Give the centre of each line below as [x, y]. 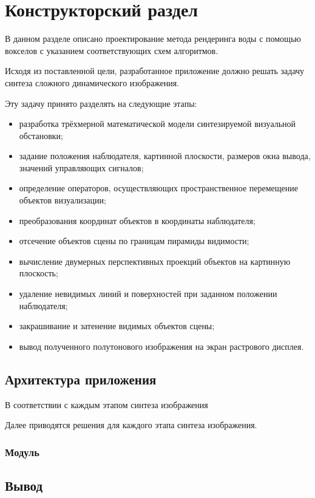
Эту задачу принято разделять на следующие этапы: [101, 103]
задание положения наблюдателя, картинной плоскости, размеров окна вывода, [165, 156]
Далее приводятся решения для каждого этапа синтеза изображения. [131, 425]
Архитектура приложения [81, 379]
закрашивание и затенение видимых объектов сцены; [117, 326]
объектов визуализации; [63, 200]
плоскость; [39, 273]
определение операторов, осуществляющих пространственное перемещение [159, 188]
